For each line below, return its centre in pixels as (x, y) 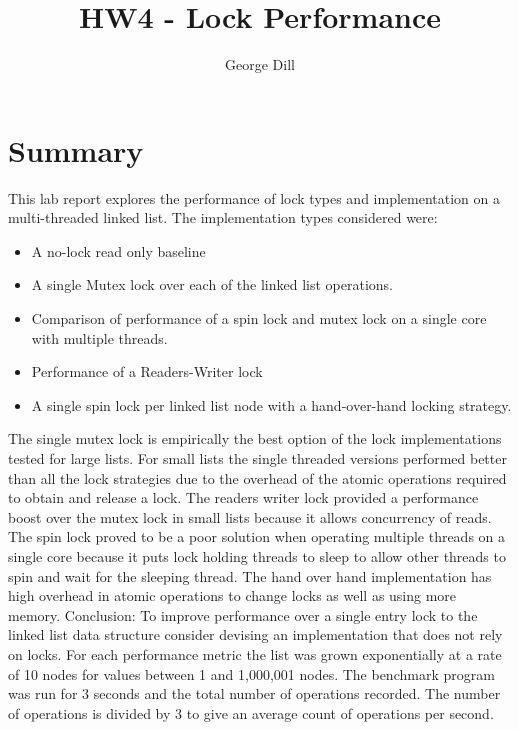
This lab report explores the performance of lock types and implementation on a (254, 197)
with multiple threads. (99, 337)
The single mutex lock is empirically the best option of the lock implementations (255, 438)
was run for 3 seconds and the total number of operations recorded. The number (254, 693)
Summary (76, 149)
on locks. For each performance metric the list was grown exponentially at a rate (255, 653)
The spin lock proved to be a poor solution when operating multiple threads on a (257, 536)
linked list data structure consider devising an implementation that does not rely (255, 634)
